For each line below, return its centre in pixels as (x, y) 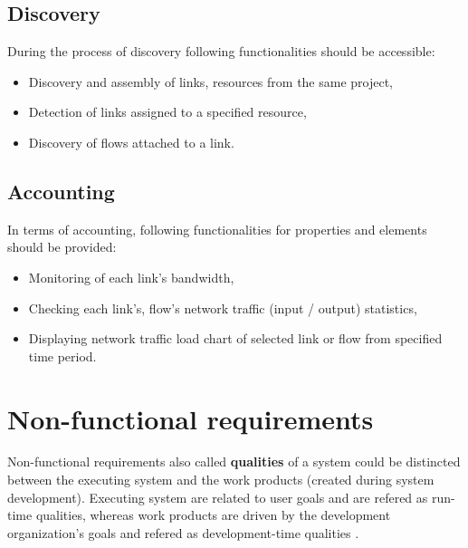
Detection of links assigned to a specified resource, (167, 112)
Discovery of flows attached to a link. (131, 142)
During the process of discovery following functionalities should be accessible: (221, 51)
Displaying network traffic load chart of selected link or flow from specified (235, 338)
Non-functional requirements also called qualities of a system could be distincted (234, 461)
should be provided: (62, 247)
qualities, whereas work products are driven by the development (213, 515)
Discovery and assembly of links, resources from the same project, (211, 81)
